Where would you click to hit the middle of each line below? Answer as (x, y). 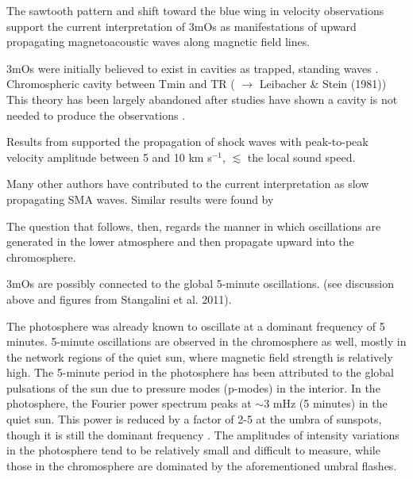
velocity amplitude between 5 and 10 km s (109, 157)
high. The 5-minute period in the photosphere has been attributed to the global (200, 372)
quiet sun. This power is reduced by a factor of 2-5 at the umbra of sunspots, (194, 419)
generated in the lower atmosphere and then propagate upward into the (180, 241)
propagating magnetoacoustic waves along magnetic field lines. (158, 42)
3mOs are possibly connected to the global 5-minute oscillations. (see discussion (200, 284)
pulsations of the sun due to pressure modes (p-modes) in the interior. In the (193, 387)
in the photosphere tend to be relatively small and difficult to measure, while (193, 450)
